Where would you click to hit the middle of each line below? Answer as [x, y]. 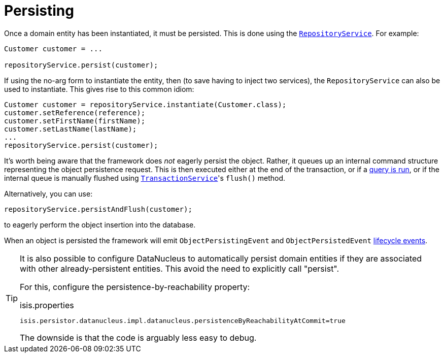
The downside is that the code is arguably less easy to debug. [138, 337]
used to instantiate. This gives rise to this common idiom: [99, 89]
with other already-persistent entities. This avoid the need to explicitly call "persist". [180, 268]
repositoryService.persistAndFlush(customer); [98, 209]
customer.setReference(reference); [75, 112]
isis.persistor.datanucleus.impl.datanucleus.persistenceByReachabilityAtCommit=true [183, 320]
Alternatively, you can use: [48, 193]
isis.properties [47, 305]
